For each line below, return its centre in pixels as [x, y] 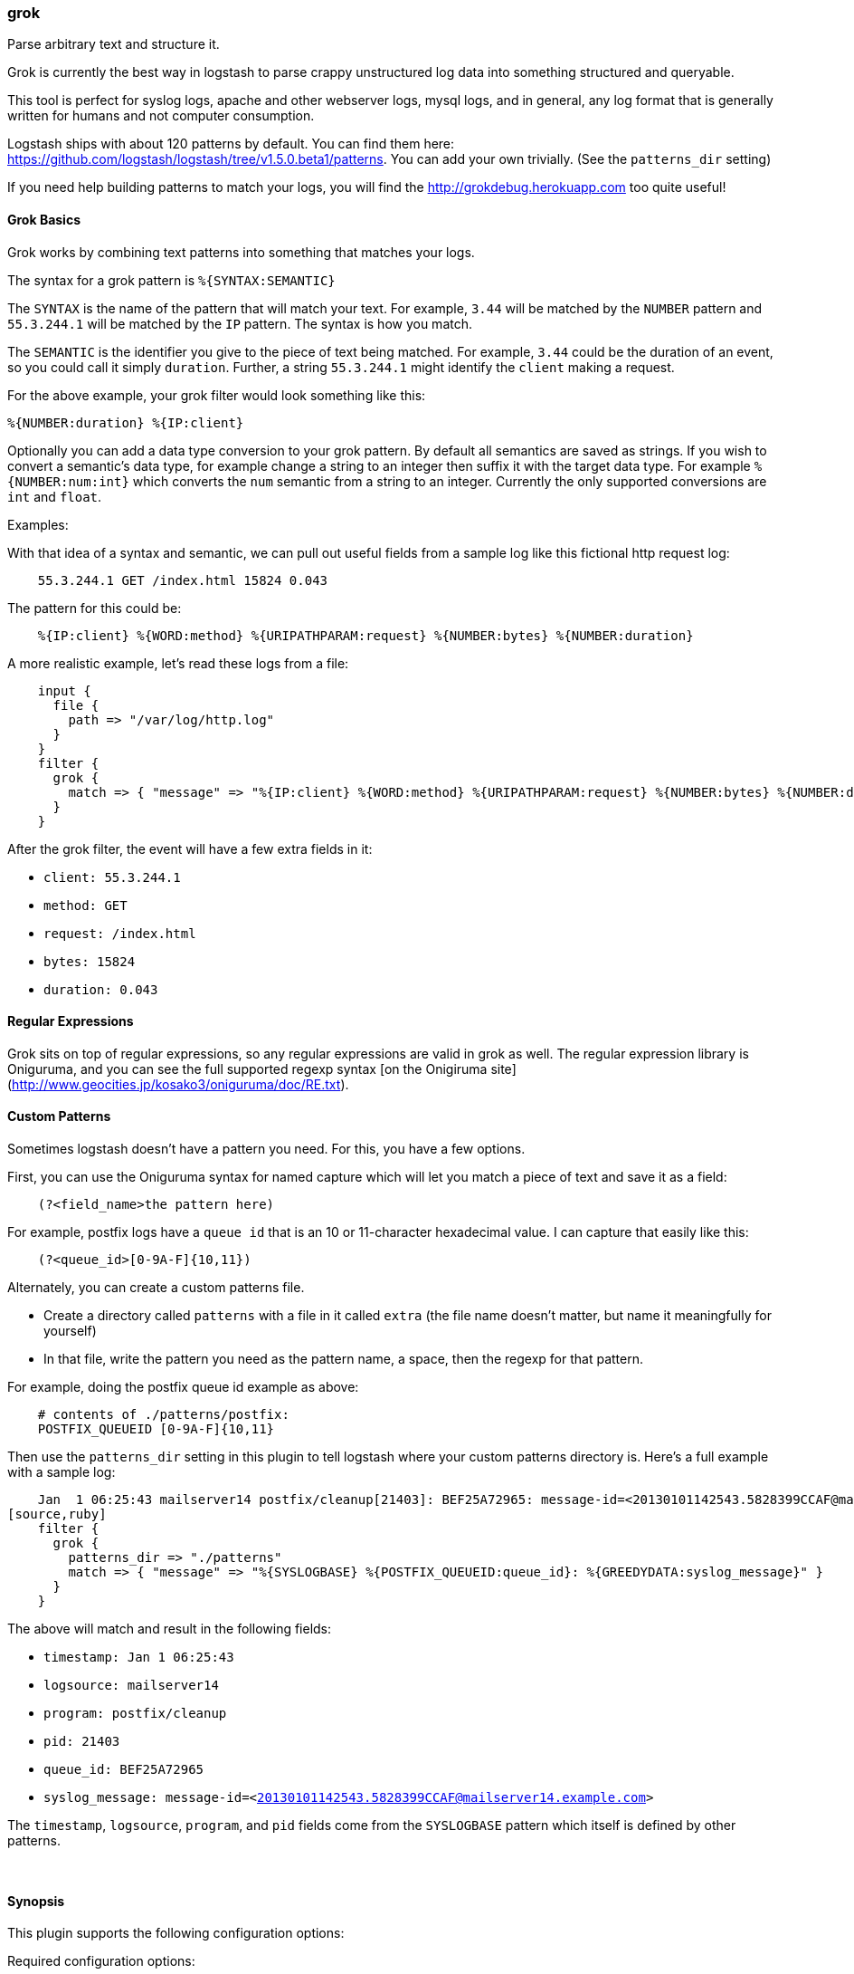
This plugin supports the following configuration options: [176, 1933]
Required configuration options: [101, 1961]
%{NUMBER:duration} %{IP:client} [126, 422]
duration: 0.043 [101, 989]
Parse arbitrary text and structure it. [114, 44]
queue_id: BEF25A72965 [124, 1770]
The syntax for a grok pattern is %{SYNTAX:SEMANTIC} [171, 280]
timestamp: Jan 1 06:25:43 [139, 1658]
